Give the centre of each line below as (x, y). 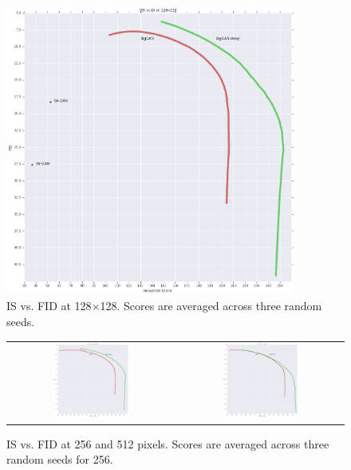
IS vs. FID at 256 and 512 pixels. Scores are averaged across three (168, 443)
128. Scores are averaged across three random (211, 306)
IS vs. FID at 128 (49, 306)
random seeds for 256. (60, 459)
